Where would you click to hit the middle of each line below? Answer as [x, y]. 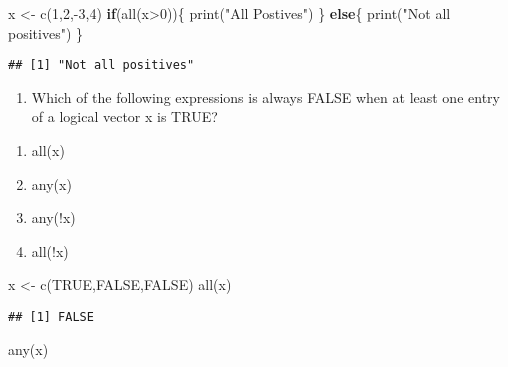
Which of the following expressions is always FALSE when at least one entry [265, 96]
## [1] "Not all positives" [101, 65]
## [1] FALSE [51, 317]
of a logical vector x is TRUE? [124, 116]
